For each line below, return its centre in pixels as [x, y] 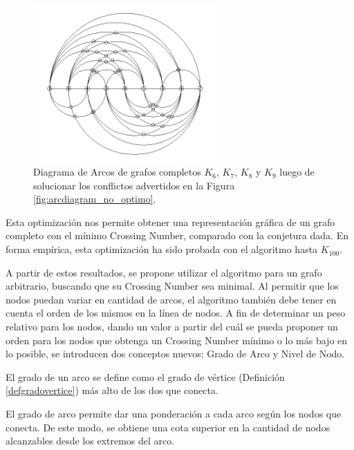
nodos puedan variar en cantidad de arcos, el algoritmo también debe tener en [171, 299]
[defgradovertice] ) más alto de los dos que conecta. [112, 390]
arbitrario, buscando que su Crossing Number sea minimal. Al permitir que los [172, 286]
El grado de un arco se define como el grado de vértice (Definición [145, 376]
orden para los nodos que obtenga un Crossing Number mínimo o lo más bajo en [177, 340]
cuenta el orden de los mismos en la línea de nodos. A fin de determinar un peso [176, 313]
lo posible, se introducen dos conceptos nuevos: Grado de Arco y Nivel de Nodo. [175, 354]
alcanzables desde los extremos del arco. [90, 441]
